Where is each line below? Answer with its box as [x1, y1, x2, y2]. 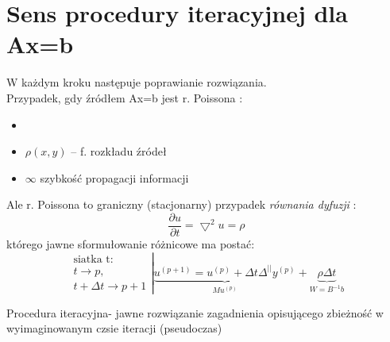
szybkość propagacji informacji [40, 169, 189, 186]
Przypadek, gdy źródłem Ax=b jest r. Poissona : [6, 89, 243, 106]
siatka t [73, 253, 110, 265]
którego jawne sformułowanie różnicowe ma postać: [6, 235, 255, 252]
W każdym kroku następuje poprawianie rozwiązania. [6, 74, 267, 90]
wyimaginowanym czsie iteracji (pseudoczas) [6, 320, 222, 336]
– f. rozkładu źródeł [71, 143, 167, 159]
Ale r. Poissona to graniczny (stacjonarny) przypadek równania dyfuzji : [6, 196, 357, 213]
